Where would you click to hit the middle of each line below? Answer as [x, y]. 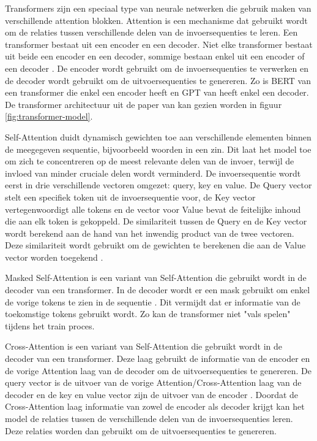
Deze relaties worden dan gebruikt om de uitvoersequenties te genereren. [141, 430]
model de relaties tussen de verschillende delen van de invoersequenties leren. [149, 418]
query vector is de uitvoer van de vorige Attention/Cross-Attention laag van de [153, 382]
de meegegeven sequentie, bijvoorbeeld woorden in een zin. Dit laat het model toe [158, 149]
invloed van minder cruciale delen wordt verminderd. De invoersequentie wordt [153, 173]
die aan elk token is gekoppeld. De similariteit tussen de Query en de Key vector [156, 221]
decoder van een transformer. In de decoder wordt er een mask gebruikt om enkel [158, 290]
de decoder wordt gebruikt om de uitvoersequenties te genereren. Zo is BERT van [158, 80]
